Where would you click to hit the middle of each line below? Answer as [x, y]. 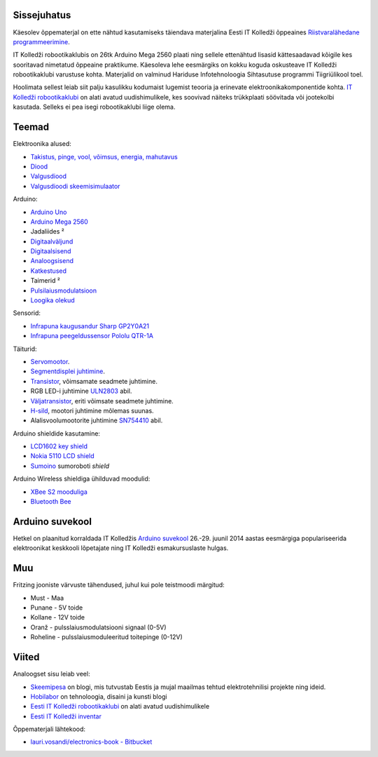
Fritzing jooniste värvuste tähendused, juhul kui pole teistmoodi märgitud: [119, 585]
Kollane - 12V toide [58, 617]
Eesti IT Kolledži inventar [66, 716]
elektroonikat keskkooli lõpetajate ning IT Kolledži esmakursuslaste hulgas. [121, 548]
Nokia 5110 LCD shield [62, 456]
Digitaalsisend [51, 251]
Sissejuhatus [42, 15]
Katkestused [48, 271]
